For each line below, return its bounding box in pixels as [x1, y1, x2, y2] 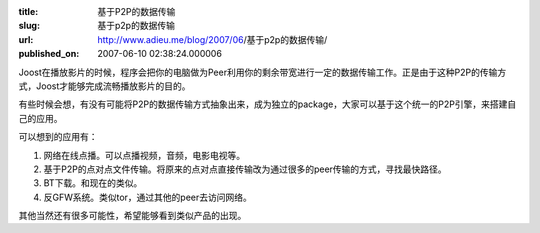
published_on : [18, 48, 80, 60]
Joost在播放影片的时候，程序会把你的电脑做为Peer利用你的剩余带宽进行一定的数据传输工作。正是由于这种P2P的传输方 [18, 66, 507, 78]
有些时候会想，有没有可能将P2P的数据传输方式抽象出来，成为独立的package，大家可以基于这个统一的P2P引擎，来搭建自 [18, 98, 517, 110]
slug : [18, 20, 40, 32]
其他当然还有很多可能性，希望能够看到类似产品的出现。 [18, 210, 247, 222]
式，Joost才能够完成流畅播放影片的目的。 [18, 80, 191, 92]
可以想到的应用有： [18, 131, 98, 143]
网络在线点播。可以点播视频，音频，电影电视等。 [43, 149, 245, 161]
